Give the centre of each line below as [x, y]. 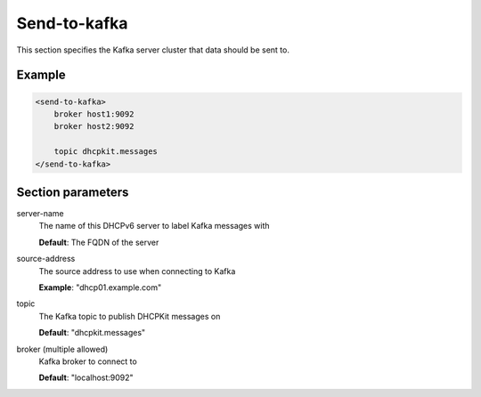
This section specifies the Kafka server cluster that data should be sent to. [153, 50]
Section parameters [73, 192]
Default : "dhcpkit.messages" [92, 333]
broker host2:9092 [94, 126]
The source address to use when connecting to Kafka [137, 271]
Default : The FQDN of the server [99, 242]
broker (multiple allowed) [62, 349]
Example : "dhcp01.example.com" [100, 287]
